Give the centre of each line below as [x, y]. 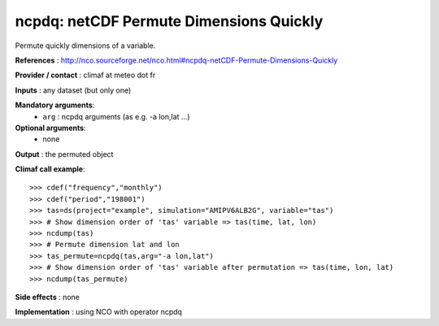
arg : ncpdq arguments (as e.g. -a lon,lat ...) [116, 116]
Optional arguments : [50, 128]
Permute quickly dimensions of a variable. [85, 46]
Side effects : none [48, 297]
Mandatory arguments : [55, 105]
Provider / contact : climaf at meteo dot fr [85, 75]
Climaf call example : [50, 169]
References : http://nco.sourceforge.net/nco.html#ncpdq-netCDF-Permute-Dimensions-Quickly [176, 60]
